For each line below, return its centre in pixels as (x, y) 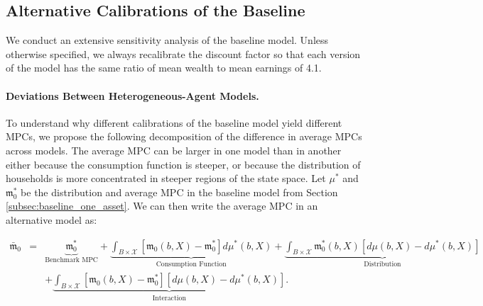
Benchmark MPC (71, 260)
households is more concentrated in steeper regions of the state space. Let (166, 178)
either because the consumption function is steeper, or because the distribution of (183, 164)
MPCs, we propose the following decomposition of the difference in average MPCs (184, 136)
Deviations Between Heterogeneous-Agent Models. (132, 95)
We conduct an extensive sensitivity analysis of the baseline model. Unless (167, 40)
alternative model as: (51, 219)
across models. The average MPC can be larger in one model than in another (174, 150)
